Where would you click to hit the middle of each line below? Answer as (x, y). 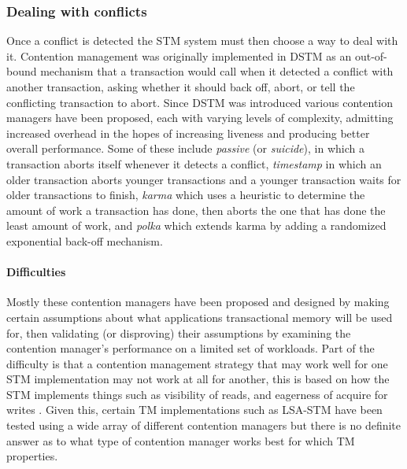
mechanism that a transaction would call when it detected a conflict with (217, 71)
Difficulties (36, 272)
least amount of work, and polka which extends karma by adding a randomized (196, 225)
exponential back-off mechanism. (85, 240)
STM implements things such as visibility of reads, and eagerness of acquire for (197, 394)
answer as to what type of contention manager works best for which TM (181, 440)
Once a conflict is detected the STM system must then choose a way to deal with (202, 41)
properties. (32, 456)
